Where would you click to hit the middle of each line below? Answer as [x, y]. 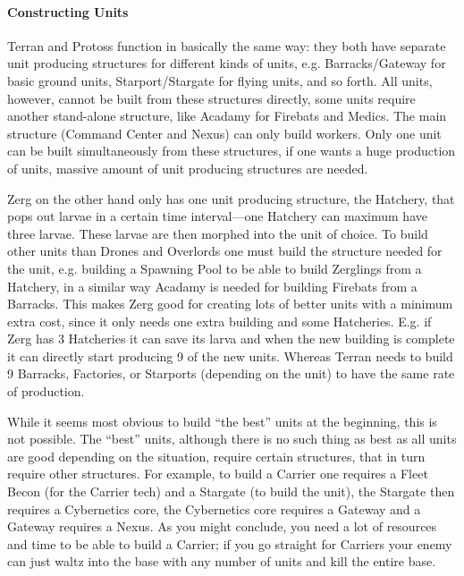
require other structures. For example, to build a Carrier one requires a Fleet [218, 474]
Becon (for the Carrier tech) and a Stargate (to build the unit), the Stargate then [231, 491]
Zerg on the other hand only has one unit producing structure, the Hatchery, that [231, 198]
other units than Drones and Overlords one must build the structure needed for [225, 251]
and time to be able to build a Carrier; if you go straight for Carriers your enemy [230, 543]
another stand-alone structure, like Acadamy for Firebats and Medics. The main [227, 116]
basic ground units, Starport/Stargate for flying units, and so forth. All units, [220, 80]
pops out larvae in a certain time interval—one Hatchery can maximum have [217, 216]
